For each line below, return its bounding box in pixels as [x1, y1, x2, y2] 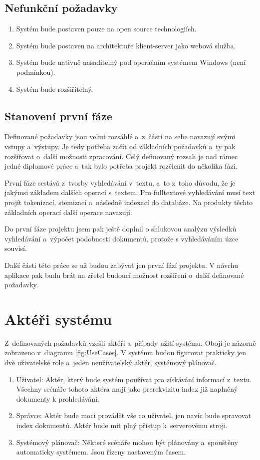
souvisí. [4, 243, 27, 253]
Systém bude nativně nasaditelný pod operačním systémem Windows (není [16, 57, 246, 67]
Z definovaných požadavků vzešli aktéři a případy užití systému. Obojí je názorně [4, 337, 256, 348]
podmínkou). [16, 66, 55, 77]
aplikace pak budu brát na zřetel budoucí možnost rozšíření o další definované [4, 269, 244, 280]
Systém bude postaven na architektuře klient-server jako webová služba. [16, 40, 236, 50]
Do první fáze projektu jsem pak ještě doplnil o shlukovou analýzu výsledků [4, 224, 237, 234]
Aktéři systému [4, 308, 112, 329]
